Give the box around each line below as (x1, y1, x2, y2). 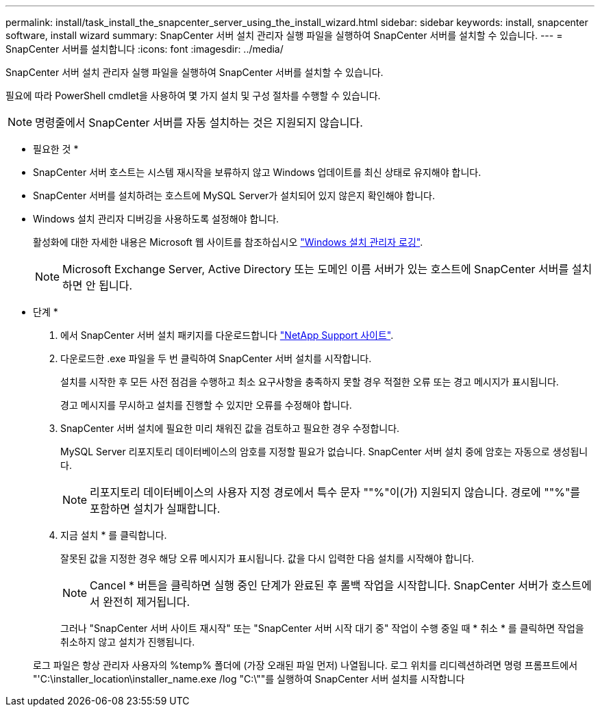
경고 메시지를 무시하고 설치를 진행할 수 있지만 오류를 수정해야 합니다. (60, 399, 352, 411)
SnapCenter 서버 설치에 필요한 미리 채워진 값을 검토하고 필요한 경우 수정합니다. (60, 422, 400, 434)
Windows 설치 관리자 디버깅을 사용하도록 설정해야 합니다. (33, 213, 279, 225)
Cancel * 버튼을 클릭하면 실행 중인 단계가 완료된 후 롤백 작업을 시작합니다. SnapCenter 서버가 (90, 578, 549, 592)
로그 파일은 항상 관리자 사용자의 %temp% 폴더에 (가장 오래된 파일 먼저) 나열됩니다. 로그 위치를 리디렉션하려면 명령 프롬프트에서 (33, 659, 578, 671)
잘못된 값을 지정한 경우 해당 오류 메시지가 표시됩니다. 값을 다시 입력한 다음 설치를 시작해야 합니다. (60, 552, 475, 564)
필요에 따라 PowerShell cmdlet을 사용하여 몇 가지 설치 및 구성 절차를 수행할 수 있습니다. (5, 90, 381, 101)
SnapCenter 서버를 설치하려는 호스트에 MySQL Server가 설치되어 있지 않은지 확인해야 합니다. (33, 190, 435, 201)
